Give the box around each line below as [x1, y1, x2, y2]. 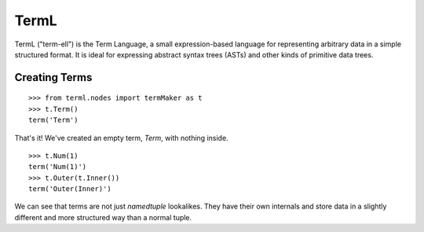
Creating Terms [14, 71, 93, 84]
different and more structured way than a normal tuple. [14, 212, 192, 222]
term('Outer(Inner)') [28, 185, 111, 193]
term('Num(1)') [28, 162, 87, 171]
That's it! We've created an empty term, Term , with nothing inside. [14, 133, 228, 142]
